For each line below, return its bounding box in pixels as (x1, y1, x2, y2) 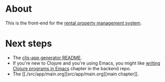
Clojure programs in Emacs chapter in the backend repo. (12, 65, 131, 71)
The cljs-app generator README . (12, 54, 82, 61)
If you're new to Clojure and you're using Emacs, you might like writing (12, 60, 161, 66)
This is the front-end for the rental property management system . (5, 20, 142, 26)
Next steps (5, 38, 52, 49)
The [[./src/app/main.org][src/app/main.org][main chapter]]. (12, 71, 139, 77)
